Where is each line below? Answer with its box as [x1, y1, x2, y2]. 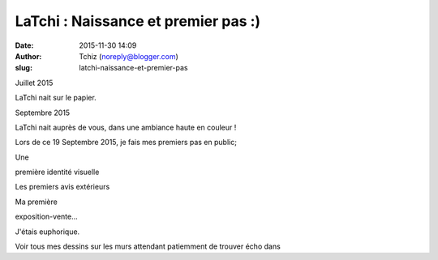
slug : [15, 63, 32, 73]
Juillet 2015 [15, 78, 54, 87]
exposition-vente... [15, 211, 79, 222]
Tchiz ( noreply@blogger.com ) [79, 51, 178, 61]
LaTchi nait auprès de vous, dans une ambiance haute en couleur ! [15, 122, 237, 132]
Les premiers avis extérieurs [15, 182, 110, 192]
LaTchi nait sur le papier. [15, 93, 97, 103]
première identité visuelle [15, 167, 100, 177]
